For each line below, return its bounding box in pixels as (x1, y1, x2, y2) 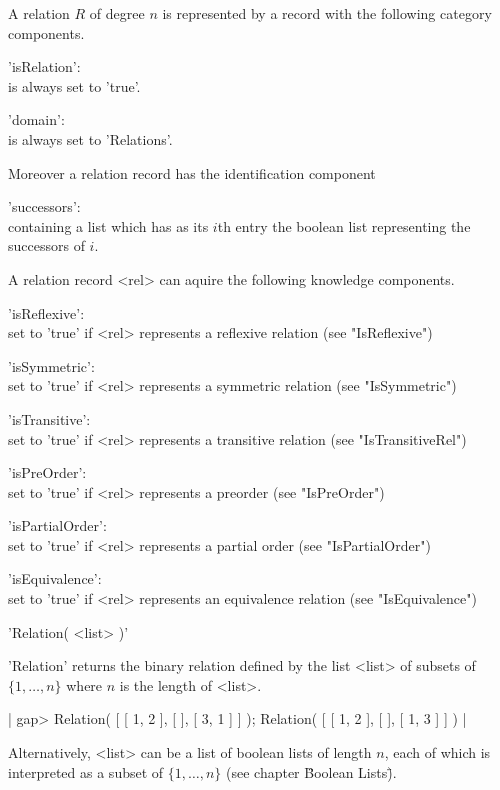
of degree (89, 3, 145, 23)
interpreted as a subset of (8, 761, 164, 782)
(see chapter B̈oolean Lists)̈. (226, 761, 397, 782)
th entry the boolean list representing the (217, 215, 471, 236)
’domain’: (8, 109, 65, 130)
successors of (8, 235, 85, 256)
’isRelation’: (8, 56, 81, 77)
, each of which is (384, 742, 491, 763)
